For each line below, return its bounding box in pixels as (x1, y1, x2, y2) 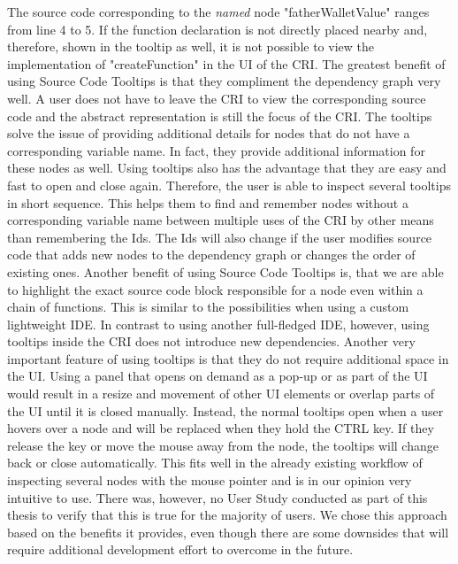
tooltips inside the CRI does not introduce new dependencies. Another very (7, 332, 416, 351)
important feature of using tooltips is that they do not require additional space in (7, 349, 449, 367)
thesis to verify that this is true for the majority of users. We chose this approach (7, 506, 447, 524)
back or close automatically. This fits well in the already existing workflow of (7, 453, 423, 472)
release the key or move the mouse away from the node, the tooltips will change (7, 436, 439, 454)
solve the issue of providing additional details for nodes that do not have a (7, 124, 410, 143)
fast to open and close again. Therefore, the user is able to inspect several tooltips (7, 175, 451, 194)
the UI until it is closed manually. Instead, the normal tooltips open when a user (7, 401, 444, 420)
